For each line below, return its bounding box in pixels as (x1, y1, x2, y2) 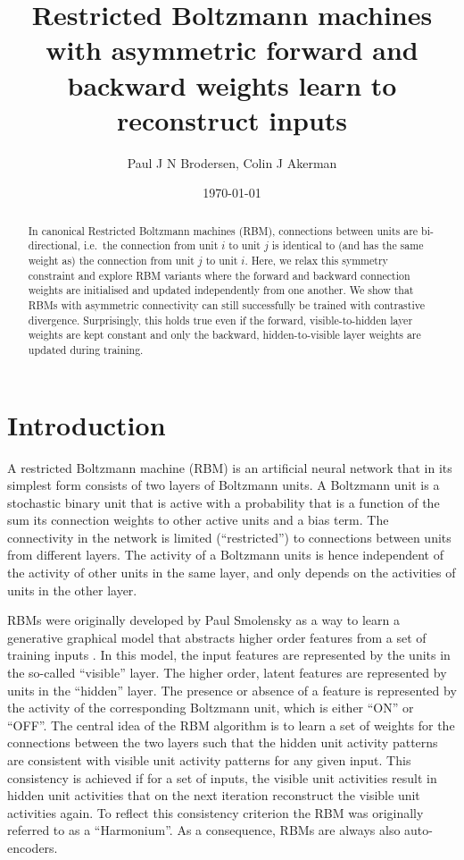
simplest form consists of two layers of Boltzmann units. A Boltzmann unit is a (7, 476, 440, 494)
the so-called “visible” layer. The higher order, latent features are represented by (7, 663, 447, 682)
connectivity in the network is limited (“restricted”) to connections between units (7, 527, 452, 546)
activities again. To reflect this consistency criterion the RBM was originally (7, 803, 424, 822)
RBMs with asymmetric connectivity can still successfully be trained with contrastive (28, 297, 425, 312)
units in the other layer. (7, 580, 137, 599)
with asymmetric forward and (46, 31, 418, 68)
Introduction (7, 406, 166, 443)
